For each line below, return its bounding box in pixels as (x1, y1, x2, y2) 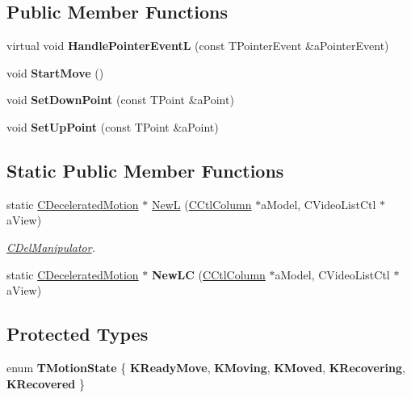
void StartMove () (6, 64, 104, 81)
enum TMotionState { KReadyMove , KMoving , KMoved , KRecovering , (6, 358, 405, 375)
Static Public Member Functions (6, 157, 284, 182)
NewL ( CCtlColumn (152, 195, 252, 212)
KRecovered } (6, 375, 85, 392)
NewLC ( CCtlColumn (152, 266, 266, 283)
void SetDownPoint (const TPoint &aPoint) (6, 91, 234, 108)
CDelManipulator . (6, 238, 95, 255)
